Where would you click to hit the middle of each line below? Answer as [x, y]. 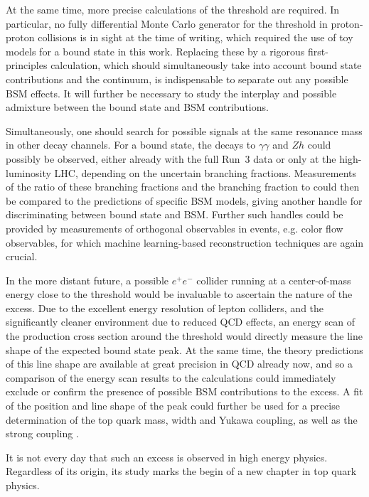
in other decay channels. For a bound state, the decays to [131, 145]
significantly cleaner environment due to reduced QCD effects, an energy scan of [180, 322]
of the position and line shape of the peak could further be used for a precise [173, 406]
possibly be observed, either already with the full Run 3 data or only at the [171, 158]
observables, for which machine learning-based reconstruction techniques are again [185, 242]
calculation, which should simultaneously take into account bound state [206, 65]
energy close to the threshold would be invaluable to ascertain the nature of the [179, 294]
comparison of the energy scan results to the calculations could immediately [171, 377]
